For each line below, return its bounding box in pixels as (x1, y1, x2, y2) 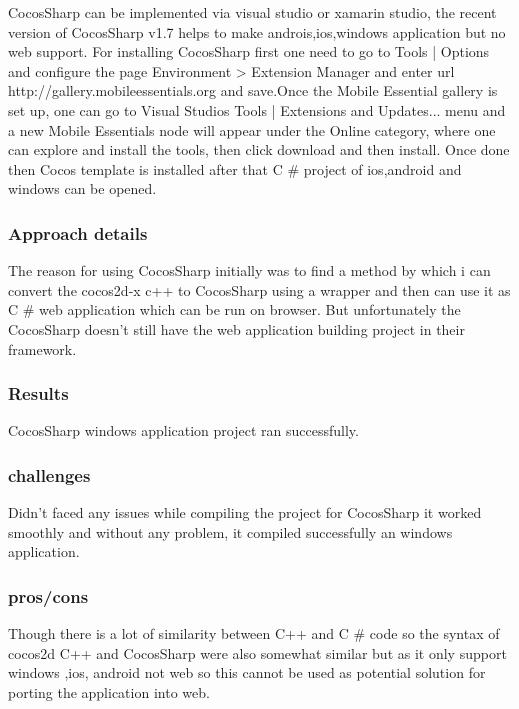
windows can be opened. (8, 178, 157, 199)
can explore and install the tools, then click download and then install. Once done (8, 139, 510, 160)
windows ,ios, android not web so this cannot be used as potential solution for (8, 662, 486, 683)
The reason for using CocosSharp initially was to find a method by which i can (8, 260, 491, 281)
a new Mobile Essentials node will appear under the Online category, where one (8, 119, 496, 140)
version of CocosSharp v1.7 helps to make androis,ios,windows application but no (8, 21, 506, 42)
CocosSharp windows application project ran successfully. (8, 420, 359, 441)
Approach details (8, 220, 148, 245)
